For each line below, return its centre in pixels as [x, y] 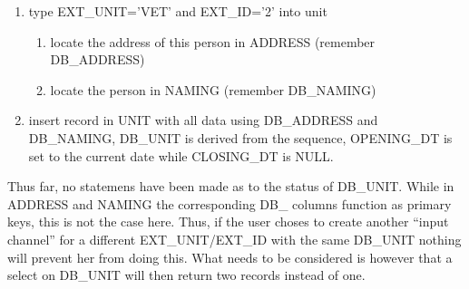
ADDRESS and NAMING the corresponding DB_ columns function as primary [230, 203]
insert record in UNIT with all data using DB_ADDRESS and [203, 120]
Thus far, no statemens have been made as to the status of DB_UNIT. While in [231, 186]
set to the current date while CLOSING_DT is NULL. [181, 155]
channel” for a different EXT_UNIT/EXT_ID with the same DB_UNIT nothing [234, 239]
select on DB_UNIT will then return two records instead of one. [186, 275]
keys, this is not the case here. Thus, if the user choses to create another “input [228, 222]
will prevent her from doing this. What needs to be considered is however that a [230, 257]
